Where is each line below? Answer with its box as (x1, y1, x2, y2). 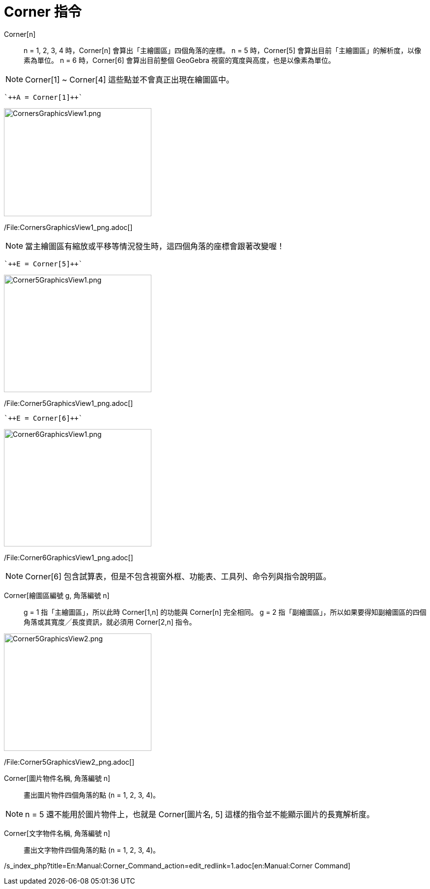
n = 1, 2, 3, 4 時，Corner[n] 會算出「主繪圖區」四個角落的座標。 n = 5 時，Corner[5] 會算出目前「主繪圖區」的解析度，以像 (24, 46, 421, 55)
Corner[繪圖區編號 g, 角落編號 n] (4, 591, 110, 600)
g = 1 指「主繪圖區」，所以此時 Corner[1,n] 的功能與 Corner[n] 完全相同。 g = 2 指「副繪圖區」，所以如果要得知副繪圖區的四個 (24, 607, 427, 616)
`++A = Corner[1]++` (4, 93, 83, 101)
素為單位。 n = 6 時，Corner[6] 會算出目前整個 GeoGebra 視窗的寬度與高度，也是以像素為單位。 (24, 56, 335, 64)
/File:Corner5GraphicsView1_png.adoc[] (4, 399, 133, 407)
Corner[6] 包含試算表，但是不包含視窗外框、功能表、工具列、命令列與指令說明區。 (25, 571, 331, 581)
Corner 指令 (4, 3, 82, 20)
